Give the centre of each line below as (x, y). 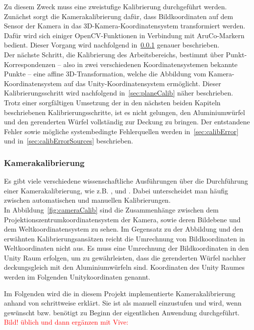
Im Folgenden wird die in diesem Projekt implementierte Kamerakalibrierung (120, 293)
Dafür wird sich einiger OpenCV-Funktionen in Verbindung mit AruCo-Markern (124, 35)
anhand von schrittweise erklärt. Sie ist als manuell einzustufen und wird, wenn (123, 303)
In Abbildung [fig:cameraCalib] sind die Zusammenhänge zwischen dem (111, 209)
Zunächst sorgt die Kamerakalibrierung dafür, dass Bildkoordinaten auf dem (119, 16)
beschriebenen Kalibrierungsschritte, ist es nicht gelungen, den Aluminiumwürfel (125, 112)
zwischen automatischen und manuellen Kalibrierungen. (87, 200)
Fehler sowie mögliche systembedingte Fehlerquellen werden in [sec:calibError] (121, 131)
